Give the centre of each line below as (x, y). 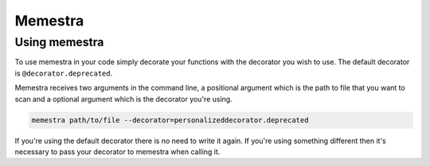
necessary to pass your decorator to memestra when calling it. (117, 152)
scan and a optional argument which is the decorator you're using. (123, 98)
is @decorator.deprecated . (64, 73)
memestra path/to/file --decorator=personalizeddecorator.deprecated (170, 120)
